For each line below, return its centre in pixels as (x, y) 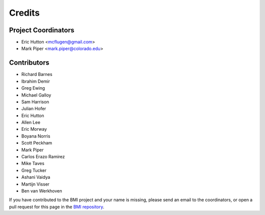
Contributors (29, 63)
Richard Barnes (37, 74)
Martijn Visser (35, 184)
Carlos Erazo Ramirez (43, 157)
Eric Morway (34, 129)
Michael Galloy (36, 95)
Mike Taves (33, 164)
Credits (25, 13)
